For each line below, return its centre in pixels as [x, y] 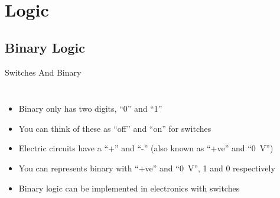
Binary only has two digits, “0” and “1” [90, 108]
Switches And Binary [43, 72]
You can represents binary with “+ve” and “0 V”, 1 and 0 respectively [147, 168]
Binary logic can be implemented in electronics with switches [129, 188]
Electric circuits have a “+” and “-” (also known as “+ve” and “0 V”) [146, 148]
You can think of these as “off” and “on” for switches [115, 128]
